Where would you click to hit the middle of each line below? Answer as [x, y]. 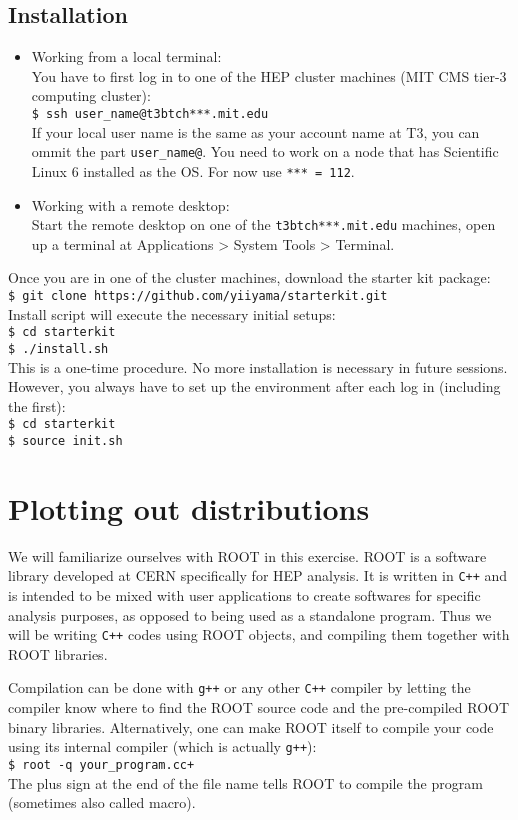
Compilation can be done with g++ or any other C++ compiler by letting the [239, 687]
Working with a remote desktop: [130, 204]
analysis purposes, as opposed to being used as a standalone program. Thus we [250, 614]
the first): [37, 405]
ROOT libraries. [58, 653]
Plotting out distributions [189, 507]
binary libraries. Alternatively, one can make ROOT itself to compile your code [251, 726]
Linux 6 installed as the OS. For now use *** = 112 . [193, 170]
